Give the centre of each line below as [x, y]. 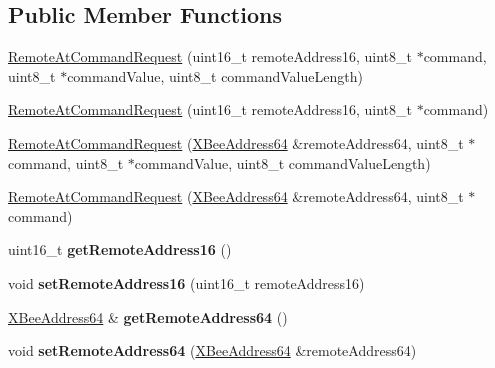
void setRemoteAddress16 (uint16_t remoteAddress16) [186, 282]
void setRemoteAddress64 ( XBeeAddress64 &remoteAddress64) [212, 350]
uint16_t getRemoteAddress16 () [120, 249]
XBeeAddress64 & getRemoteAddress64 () [148, 316]
